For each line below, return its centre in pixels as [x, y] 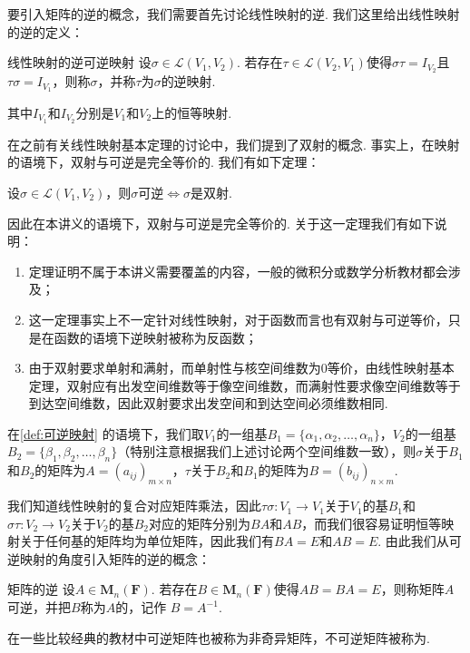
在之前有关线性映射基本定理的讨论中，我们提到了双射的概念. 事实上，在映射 [234, 144]
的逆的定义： [45, 31]
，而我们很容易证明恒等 [372, 523]
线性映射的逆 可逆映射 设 [79, 62]
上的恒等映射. [192, 112]
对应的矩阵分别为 [200, 523]
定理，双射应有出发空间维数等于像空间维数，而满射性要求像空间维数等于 [245, 385]
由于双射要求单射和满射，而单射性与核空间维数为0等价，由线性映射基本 [241, 368]
